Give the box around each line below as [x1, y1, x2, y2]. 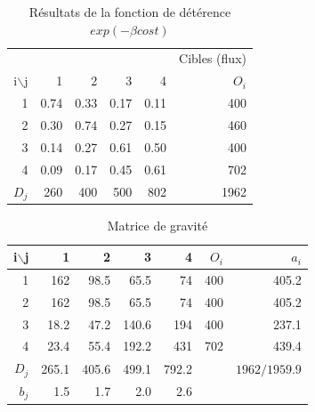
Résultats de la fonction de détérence [28, 3, 231, 20]
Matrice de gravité [107, 216, 208, 235]
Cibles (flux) [179, 49, 246, 68]
